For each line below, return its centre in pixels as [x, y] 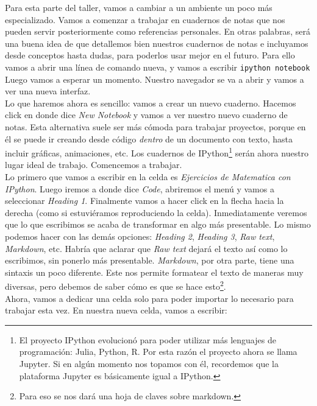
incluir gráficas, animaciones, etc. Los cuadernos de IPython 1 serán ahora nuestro [157, 152]
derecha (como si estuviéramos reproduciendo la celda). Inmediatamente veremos [156, 212]
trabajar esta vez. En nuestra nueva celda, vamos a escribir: [116, 310]
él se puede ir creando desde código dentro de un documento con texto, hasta [149, 138]
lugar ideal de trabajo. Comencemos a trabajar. [94, 165]
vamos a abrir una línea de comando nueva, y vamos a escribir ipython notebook [158, 67]
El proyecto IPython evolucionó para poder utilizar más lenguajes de [148, 339]
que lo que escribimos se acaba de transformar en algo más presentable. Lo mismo [158, 224]
